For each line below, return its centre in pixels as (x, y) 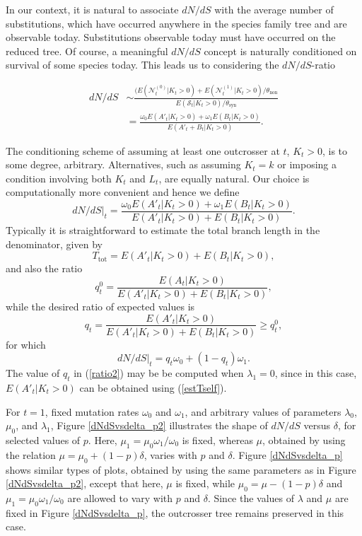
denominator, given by (54, 244)
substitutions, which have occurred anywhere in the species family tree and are (176, 23)
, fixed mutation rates (92, 411)
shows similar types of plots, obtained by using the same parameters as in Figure (181, 469)
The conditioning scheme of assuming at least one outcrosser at (143, 150)
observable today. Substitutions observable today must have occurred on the (171, 37)
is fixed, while (205, 483)
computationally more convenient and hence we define (123, 192)
